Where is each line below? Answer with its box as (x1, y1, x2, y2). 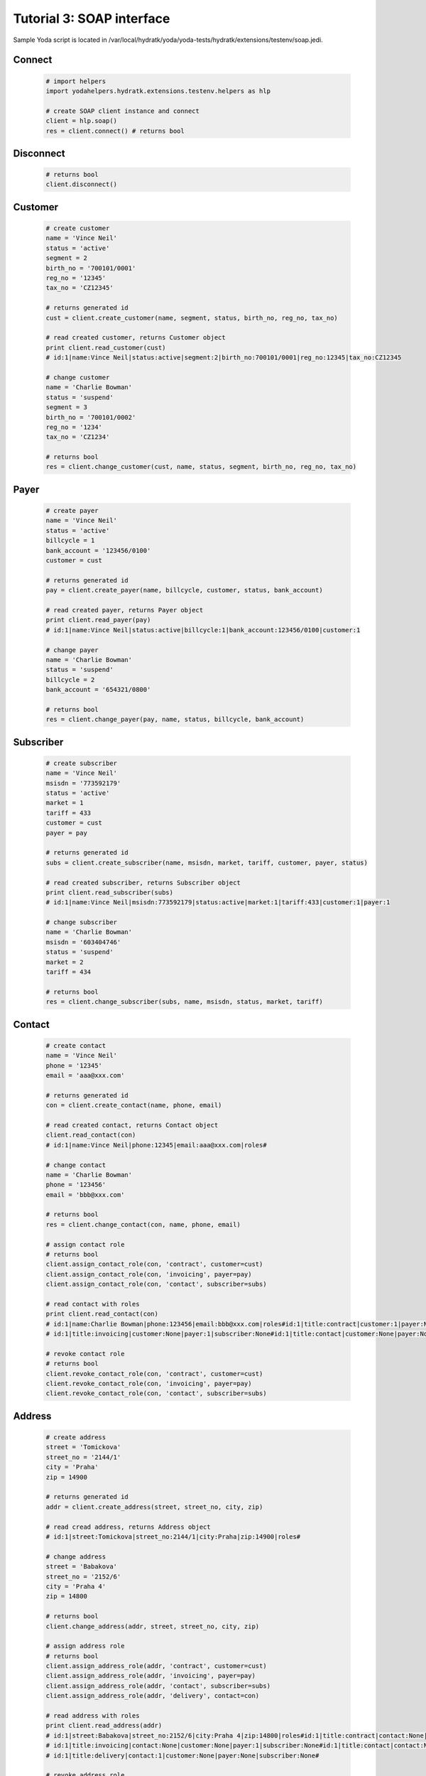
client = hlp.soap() (45, 117, 117, 125)
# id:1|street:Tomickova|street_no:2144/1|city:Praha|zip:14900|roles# (45, 1532, 301, 1541)
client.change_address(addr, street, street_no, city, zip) (45, 1622, 260, 1630)
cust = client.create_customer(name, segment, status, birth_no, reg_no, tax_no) (45, 313, 339, 322)
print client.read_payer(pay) (45, 616, 151, 624)
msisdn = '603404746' (45, 938, 121, 946)
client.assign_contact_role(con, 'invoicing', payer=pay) (45, 1270, 252, 1278)
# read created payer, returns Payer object (45, 606, 204, 614)
